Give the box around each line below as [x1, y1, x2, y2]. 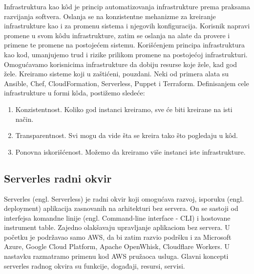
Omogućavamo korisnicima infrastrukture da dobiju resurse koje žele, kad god [4, 59, 237, 69]
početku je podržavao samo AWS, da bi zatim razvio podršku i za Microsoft [4, 231, 232, 242]
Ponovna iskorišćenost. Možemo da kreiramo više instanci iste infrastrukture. [15, 146, 246, 157]
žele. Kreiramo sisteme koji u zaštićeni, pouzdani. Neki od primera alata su [4, 68, 229, 79]
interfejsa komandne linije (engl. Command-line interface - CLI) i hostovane [4, 212, 231, 223]
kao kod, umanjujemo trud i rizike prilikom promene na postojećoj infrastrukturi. [4, 49, 248, 59]
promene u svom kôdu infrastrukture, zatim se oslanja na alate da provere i [4, 30, 230, 40]
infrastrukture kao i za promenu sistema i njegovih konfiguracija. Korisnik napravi [4, 21, 250, 31]
